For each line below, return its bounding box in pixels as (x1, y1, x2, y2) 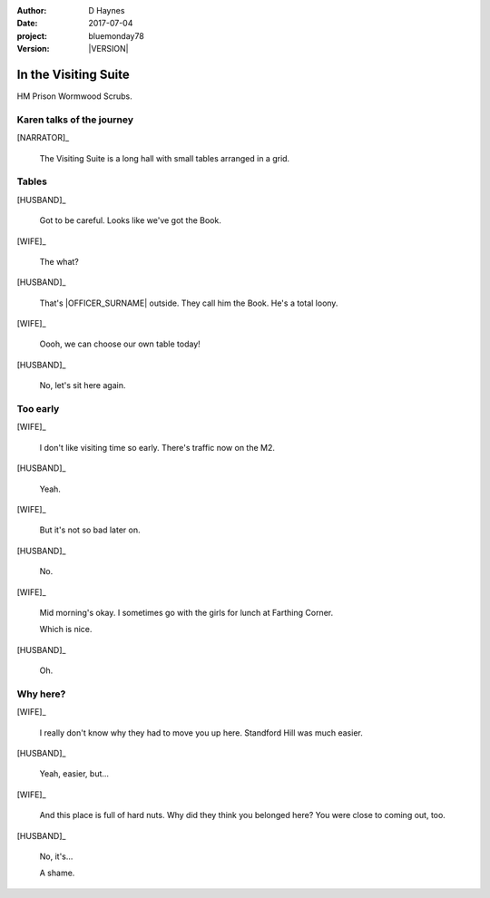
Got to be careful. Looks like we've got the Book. (39, 215, 221, 226)
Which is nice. (39, 624, 93, 635)
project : (16, 30, 47, 41)
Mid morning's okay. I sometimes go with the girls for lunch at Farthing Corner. (39, 607, 334, 618)
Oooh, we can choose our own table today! (39, 338, 201, 349)
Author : (16, 5, 47, 15)
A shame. (39, 867, 75, 879)
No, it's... (39, 851, 73, 862)
